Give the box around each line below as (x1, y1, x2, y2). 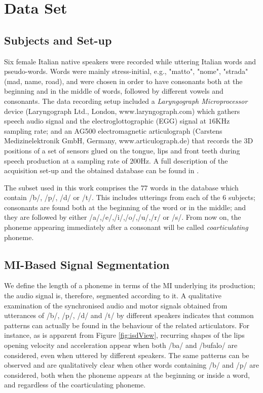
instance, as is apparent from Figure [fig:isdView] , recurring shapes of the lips (4, 330, 245, 340)
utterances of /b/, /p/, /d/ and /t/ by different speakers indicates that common (4, 310, 254, 321)
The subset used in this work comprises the (4, 182, 138, 192)
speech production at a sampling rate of (4, 155, 128, 166)
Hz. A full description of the (140, 155, 228, 166)
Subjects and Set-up (4, 32, 112, 48)
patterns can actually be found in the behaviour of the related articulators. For (4, 320, 250, 330)
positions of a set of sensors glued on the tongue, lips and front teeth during (4, 145, 240, 155)
